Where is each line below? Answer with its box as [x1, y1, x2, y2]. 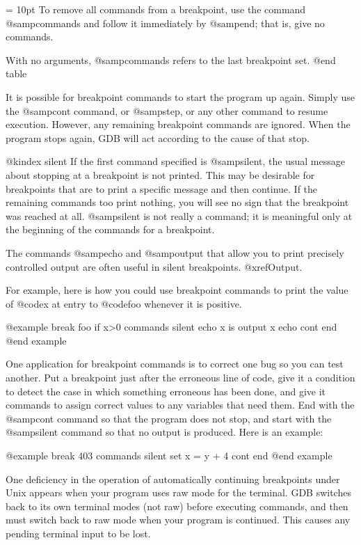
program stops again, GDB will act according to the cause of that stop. [6, 130, 310, 145]
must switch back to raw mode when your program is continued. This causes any [6, 512, 351, 527]
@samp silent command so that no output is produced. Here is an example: [6, 425, 323, 439]
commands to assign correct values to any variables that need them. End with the [6, 397, 355, 412]
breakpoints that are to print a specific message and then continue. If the [6, 181, 318, 196]
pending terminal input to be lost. [6, 526, 151, 540]
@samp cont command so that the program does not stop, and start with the [6, 411, 332, 425]
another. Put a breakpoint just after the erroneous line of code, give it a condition [6, 370, 355, 385]
